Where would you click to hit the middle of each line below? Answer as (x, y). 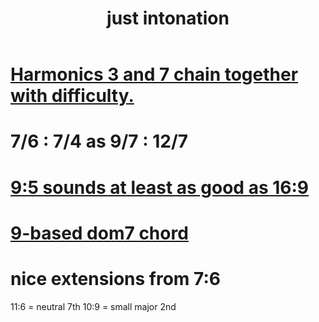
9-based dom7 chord (99, 233)
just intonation (168, 18)
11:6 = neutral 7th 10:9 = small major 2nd (93, 306)
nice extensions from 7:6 (115, 278)
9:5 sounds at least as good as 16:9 (160, 187)
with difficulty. (72, 96)
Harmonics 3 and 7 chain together (154, 74)
